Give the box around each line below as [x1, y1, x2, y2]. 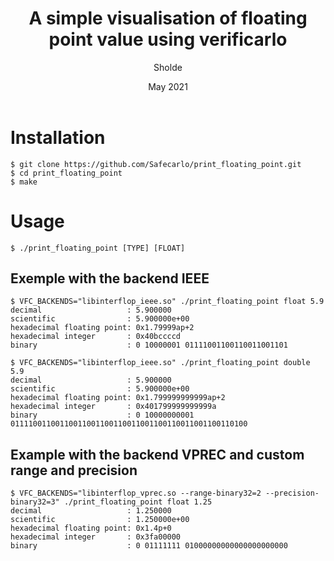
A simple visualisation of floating [28, 7, 308, 30]
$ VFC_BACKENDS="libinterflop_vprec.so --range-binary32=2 [10, 488, 262, 499]
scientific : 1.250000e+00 [10, 515, 190, 525]
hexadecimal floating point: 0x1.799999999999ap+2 [10, 393, 226, 403]
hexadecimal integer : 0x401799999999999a [10, 402, 217, 412]
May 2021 [148, 80, 188, 92]
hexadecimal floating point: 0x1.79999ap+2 [10, 323, 195, 333]
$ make [10, 177, 38, 187]
